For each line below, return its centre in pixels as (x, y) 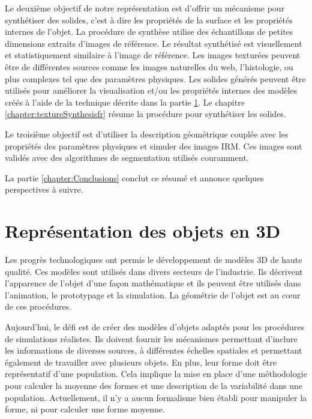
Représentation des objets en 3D (143, 231)
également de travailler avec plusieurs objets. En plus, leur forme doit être (141, 362)
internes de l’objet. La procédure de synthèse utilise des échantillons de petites (149, 32)
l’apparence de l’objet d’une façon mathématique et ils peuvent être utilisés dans (153, 283)
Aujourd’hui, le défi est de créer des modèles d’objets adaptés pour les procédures (154, 327)
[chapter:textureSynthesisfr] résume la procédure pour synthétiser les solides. (145, 114)
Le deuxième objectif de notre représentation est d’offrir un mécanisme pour (145, 8)
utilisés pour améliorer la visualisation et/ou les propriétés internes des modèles (151, 90)
